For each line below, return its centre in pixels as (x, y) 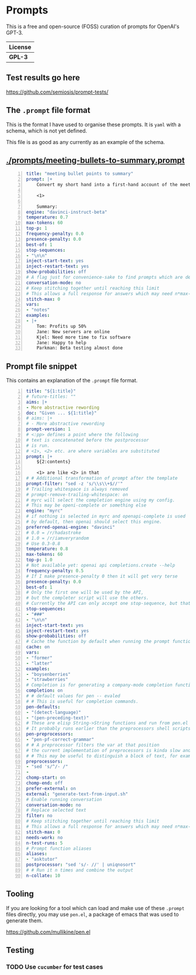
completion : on (44, 691)
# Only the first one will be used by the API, (85, 593)
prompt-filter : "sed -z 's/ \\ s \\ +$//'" (74, 484)
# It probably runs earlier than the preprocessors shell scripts (108, 729)
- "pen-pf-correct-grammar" (60, 740)
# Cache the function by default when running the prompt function (110, 642)
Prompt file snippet (42, 366)
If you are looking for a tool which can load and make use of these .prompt (95, 908)
